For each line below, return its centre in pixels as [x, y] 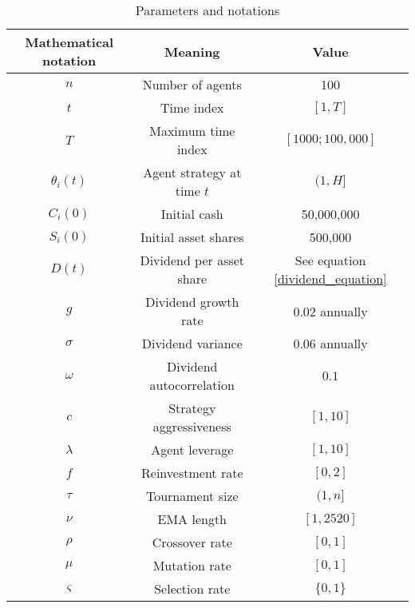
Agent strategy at [192, 172]
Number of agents [192, 84]
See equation [330, 260]
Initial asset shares [192, 237]
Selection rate [192, 588]
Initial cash [192, 214]
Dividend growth [192, 302]
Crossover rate [192, 542]
